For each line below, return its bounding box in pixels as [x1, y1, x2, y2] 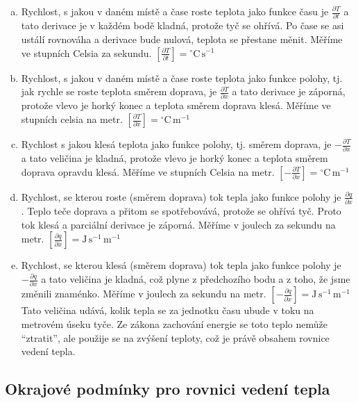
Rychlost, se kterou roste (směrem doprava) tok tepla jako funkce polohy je [21, 189, 341, 204]
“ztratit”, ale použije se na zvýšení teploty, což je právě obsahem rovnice [21, 330, 330, 345]
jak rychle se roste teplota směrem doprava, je [21, 84, 217, 99]
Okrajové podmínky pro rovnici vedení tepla [5, 378, 330, 400]
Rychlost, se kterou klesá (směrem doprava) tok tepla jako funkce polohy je [21, 258, 341, 272]
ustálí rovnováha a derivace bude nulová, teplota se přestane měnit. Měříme [21, 31, 343, 46]
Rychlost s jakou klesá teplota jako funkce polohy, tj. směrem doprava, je [21, 137, 332, 151]
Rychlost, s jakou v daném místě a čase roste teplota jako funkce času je [21, 4, 329, 18]
